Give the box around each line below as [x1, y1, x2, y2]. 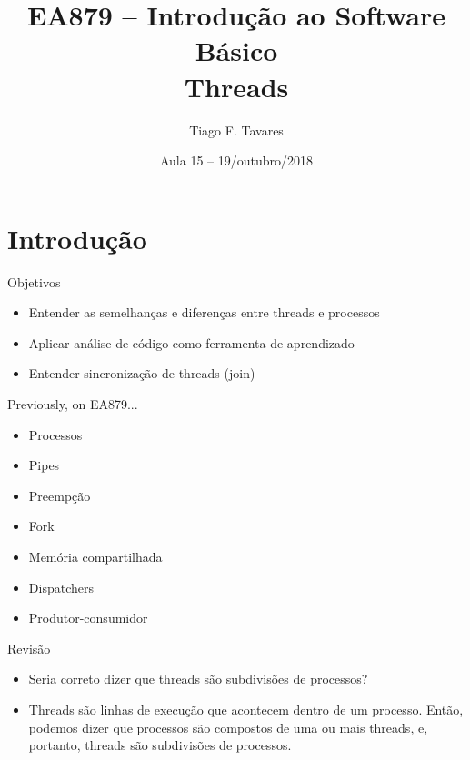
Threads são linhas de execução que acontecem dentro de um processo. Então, [28, 699, 464, 718]
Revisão [7, 638, 51, 657]
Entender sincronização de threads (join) [28, 364, 255, 383]
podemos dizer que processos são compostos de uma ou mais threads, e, [28, 717, 428, 736]
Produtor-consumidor [28, 608, 148, 627]
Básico [195, 32, 278, 69]
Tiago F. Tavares [189, 120, 284, 139]
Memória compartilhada [28, 546, 163, 565]
